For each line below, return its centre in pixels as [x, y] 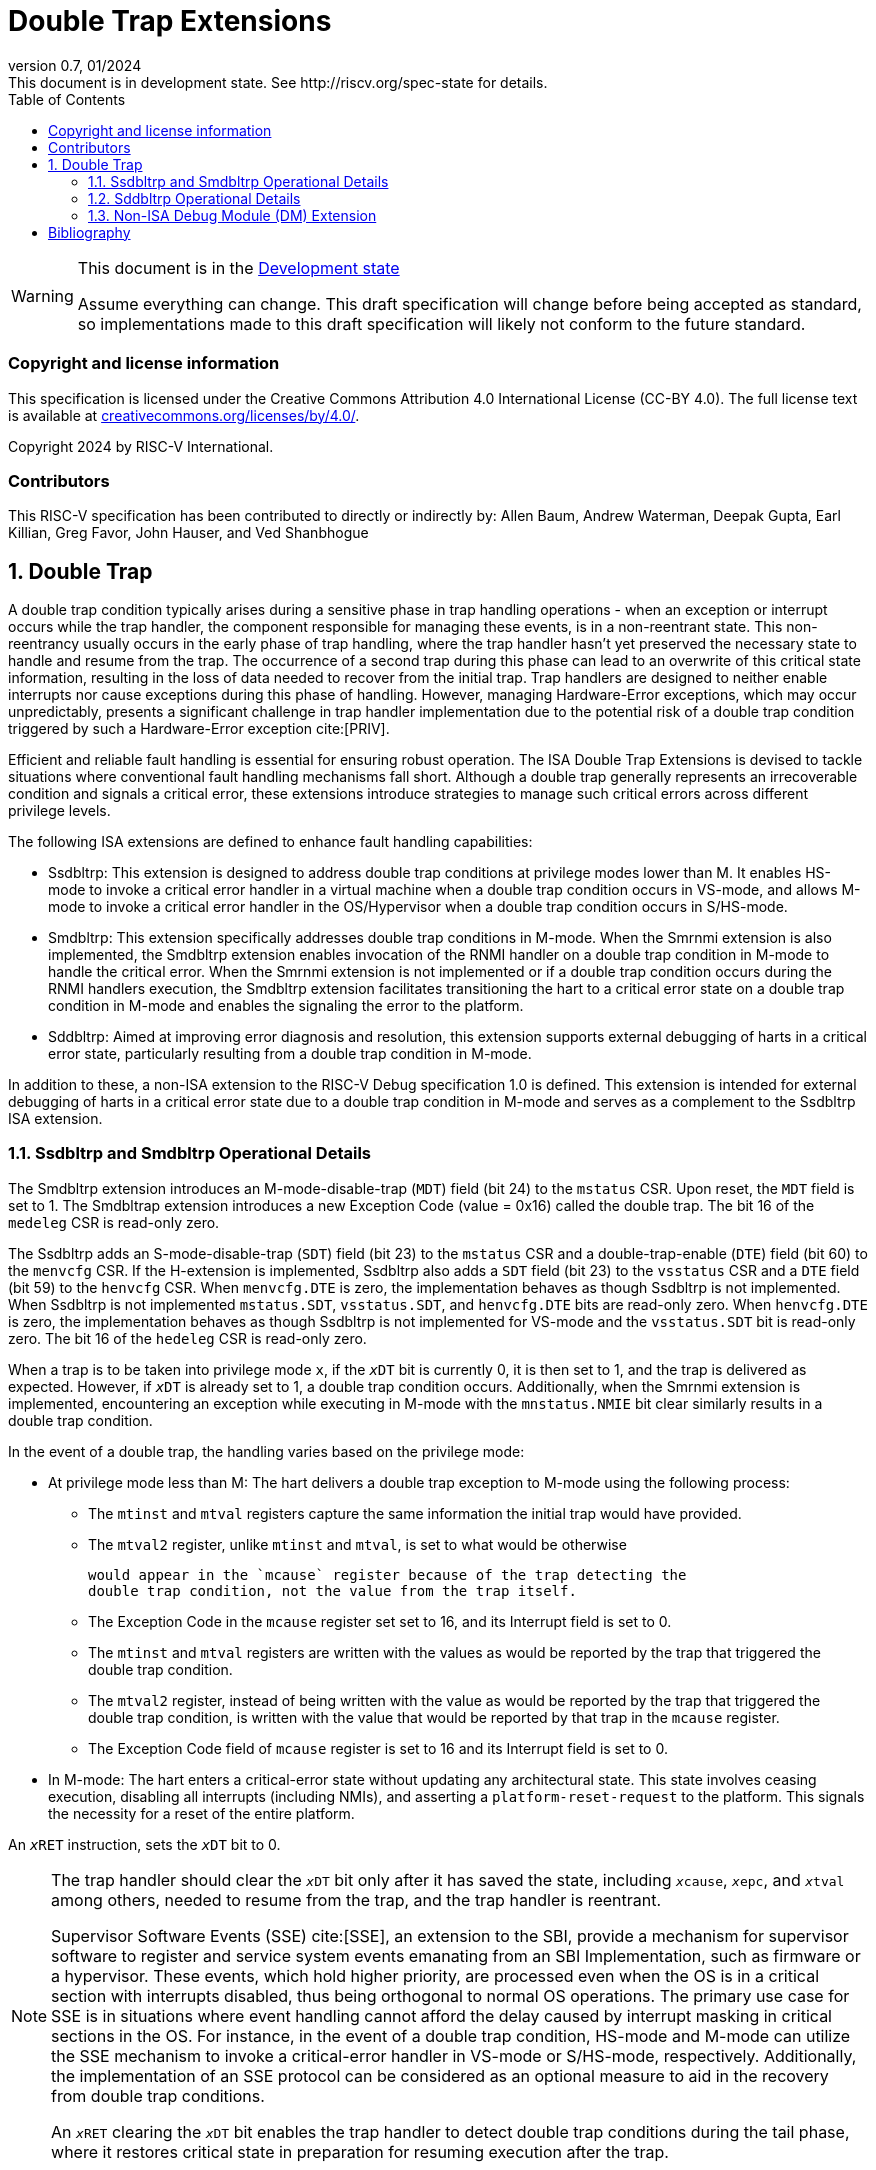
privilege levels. [59, 811]
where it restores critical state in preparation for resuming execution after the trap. [360, 2151]
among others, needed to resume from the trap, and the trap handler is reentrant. [356, 1899]
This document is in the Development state [238, 267]
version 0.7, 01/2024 [75, 65]
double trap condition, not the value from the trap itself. [332, 1590]
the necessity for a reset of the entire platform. [201, 1813]
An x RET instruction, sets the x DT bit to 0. [144, 1844]
